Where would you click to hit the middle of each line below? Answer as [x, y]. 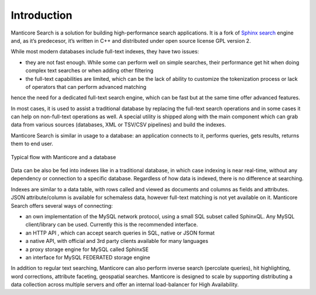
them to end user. [32, 144]
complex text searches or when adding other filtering [90, 71]
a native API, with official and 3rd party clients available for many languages [117, 241]
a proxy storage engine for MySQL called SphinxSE [87, 249]
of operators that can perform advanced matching [86, 87]
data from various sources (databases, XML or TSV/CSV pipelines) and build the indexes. [118, 125]
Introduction [42, 15]
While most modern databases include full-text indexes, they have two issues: [105, 52]
